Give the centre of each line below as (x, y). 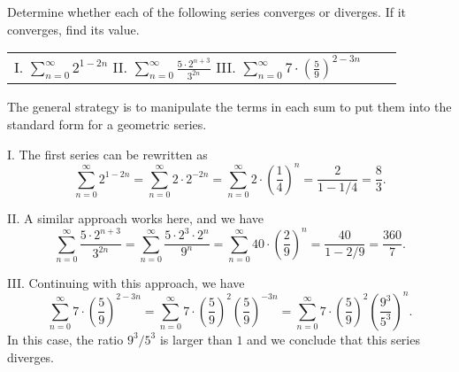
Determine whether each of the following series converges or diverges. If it (207, 12)
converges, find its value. (73, 29)
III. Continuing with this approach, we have (126, 282)
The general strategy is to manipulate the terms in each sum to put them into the (229, 107)
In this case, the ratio (65, 339)
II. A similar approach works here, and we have (136, 217)
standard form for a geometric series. (107, 124)
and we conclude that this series (333, 339)
